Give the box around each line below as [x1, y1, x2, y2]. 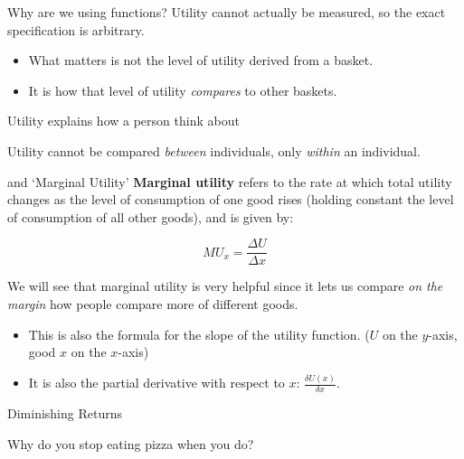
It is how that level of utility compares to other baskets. [28, 80, 337, 99]
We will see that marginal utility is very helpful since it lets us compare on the [7, 276, 443, 295]
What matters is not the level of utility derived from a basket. [28, 51, 374, 70]
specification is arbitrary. [7, 20, 145, 39]
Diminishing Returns [7, 403, 122, 422]
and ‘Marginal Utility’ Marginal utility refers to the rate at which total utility [7, 172, 452, 191]
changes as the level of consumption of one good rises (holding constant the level [7, 190, 454, 209]
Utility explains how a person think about [7, 111, 240, 130]
